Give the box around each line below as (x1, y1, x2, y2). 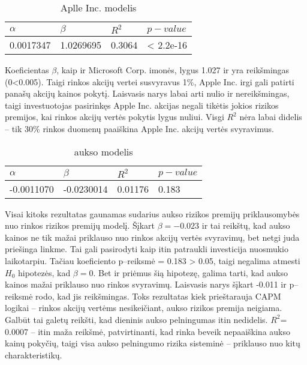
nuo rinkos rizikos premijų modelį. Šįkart (5, 219, 155, 232)
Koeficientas (5, 64, 49, 76)
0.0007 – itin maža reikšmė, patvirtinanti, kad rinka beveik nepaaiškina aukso (5, 325, 290, 337)
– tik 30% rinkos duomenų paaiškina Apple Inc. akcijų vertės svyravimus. (5, 122, 274, 134)
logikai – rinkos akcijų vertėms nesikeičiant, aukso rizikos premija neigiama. (5, 301, 282, 314)
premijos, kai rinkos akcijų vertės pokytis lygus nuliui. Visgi (5, 110, 224, 123)
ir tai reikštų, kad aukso (201, 219, 290, 232)
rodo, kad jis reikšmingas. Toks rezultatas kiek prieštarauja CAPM (35, 289, 281, 302)
